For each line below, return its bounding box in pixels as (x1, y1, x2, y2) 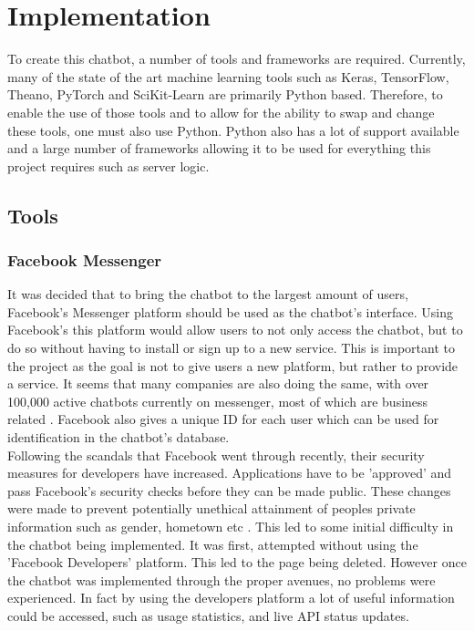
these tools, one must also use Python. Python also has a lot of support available (7, 120, 459, 140)
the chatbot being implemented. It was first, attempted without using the (7, 534, 418, 553)
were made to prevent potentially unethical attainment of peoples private (7, 499, 416, 518)
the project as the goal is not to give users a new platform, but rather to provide (7, 356, 459, 375)
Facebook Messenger (7, 248, 162, 271)
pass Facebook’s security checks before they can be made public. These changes (7, 481, 451, 500)
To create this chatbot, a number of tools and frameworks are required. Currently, (7, 49, 466, 68)
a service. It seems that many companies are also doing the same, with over (7, 374, 429, 393)
